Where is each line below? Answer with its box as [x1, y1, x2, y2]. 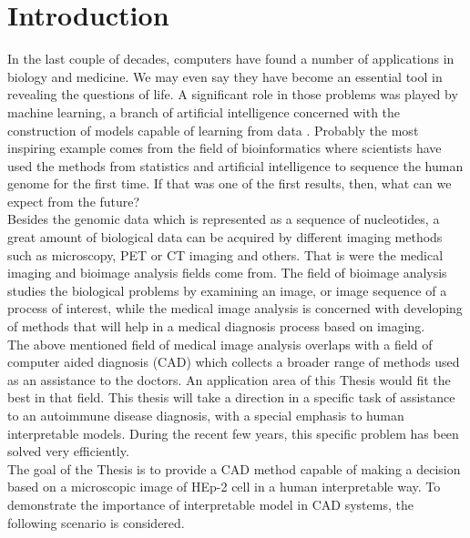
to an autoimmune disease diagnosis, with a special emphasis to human [7, 406, 404, 424]
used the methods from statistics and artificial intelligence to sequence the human [7, 156, 464, 175]
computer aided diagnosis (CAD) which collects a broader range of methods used [7, 352, 460, 371]
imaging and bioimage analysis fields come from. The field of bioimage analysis [7, 263, 447, 282]
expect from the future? [7, 191, 140, 210]
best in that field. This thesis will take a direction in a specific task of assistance [7, 388, 455, 407]
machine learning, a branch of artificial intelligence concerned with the [7, 102, 401, 121]
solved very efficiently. [7, 442, 129, 461]
